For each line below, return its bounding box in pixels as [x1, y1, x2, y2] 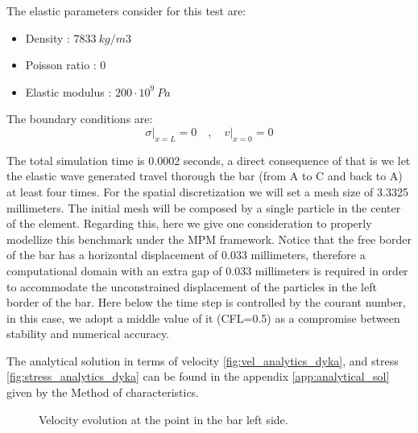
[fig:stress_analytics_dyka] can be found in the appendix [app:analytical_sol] [6, 368, 390, 385]
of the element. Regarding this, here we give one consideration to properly [6, 215, 372, 232]
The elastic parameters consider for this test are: [6, 2, 246, 19]
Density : [25, 29, 70, 46]
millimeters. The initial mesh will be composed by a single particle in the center [6, 199, 401, 216]
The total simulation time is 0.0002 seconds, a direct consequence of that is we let [6, 151, 411, 168]
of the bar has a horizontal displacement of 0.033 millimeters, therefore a [6, 246, 366, 263]
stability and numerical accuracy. [6, 325, 170, 342]
